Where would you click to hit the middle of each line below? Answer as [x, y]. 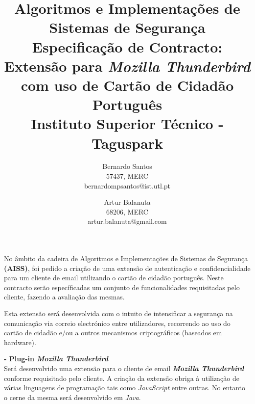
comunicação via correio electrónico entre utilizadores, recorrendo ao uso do [117, 323]
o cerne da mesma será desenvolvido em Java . [72, 397]
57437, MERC [127, 176]
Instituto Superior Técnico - [127, 123]
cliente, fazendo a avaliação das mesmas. [64, 297]
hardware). [20, 342]
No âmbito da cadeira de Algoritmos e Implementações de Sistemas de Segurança [126, 258]
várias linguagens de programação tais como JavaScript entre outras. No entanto [125, 388]
